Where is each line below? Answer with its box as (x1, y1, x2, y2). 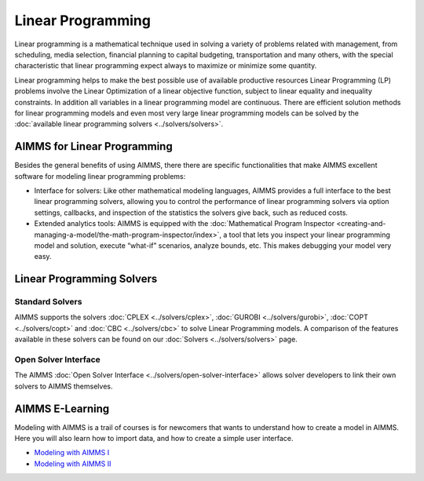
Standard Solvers (14, 297, 82, 308)
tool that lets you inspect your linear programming (228, 230, 390, 239)
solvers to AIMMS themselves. (14, 381, 113, 391)
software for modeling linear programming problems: (14, 171, 186, 180)
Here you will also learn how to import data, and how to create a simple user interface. (14, 434, 294, 443)
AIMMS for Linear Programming (14, 140, 173, 153)
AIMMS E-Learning (14, 402, 110, 415)
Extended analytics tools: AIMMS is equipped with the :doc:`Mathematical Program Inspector (34, 219, 335, 228)
